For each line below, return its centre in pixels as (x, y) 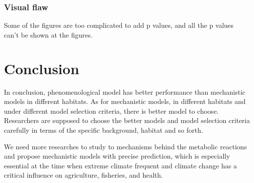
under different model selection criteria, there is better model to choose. (111, 111)
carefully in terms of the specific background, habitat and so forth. (104, 130)
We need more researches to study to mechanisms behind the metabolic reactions (126, 146)
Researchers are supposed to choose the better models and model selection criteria (127, 120)
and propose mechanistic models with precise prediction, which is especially (117, 156)
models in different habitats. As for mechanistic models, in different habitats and (125, 101)
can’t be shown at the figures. (48, 34)
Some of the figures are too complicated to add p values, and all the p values (119, 25)
